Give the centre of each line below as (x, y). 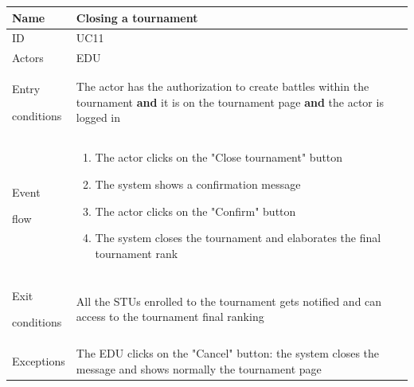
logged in (98, 117)
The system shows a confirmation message (198, 184)
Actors (28, 58)
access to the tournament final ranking (170, 317)
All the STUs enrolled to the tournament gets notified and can (229, 301)
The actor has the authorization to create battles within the (223, 86)
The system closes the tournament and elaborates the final (238, 238)
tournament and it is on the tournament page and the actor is (230, 102)
